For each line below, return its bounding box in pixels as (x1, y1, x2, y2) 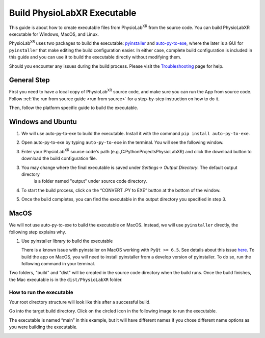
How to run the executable (9, 289, 74, 296)
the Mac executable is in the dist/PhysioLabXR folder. (9, 277, 123, 282)
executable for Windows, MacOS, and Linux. (9, 31, 99, 37)
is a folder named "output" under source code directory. (33, 178, 147, 184)
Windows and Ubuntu (9, 118, 77, 126)
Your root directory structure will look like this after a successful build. (9, 299, 151, 305)
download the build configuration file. (21, 155, 97, 162)
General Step (9, 76, 50, 84)
